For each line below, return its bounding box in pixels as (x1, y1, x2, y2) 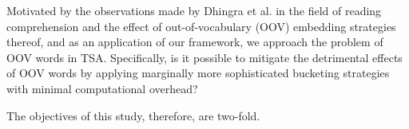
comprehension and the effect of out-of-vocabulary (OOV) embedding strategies (6, 18, 396, 34)
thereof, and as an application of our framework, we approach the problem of (6, 33, 383, 50)
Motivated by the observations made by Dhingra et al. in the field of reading (6, 2, 382, 18)
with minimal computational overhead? (6, 80, 198, 96)
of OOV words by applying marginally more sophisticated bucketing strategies (6, 64, 390, 81)
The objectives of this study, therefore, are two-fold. (6, 107, 260, 123)
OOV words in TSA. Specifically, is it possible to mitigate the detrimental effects (6, 49, 403, 65)
